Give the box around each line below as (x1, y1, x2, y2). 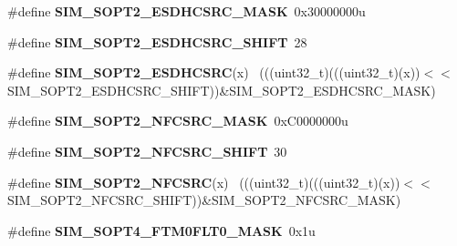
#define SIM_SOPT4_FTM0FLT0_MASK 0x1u (7, 220, 316, 240)
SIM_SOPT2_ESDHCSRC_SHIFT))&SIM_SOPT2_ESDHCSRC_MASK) (7, 80, 436, 99)
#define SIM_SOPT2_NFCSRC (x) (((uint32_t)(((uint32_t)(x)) (7, 172, 400, 191)
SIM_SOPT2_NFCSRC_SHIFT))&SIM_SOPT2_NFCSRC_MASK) (7, 190, 401, 210)
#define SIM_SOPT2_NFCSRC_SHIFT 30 (7, 141, 287, 160)
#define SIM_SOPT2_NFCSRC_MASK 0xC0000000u (7, 111, 348, 130)
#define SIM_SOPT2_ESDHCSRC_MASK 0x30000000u (7, 2, 366, 20)
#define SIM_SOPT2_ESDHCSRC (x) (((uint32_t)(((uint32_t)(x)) (7, 63, 421, 82)
